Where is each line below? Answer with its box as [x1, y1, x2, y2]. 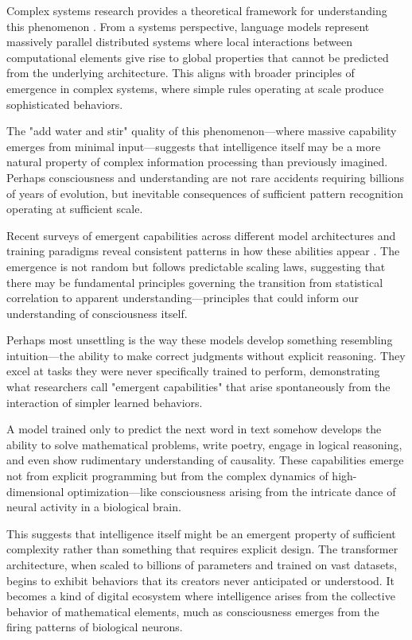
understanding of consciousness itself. [6, 304, 188, 321]
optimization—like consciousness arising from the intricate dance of [68, 483, 396, 499]
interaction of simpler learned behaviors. [6, 394, 203, 410]
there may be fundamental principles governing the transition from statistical [6, 273, 383, 290]
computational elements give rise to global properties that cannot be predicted [6, 48, 389, 65]
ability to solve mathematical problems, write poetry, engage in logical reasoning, [6, 436, 402, 452]
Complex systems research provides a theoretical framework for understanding [6, 2, 387, 18]
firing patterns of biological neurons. [6, 619, 183, 635]
